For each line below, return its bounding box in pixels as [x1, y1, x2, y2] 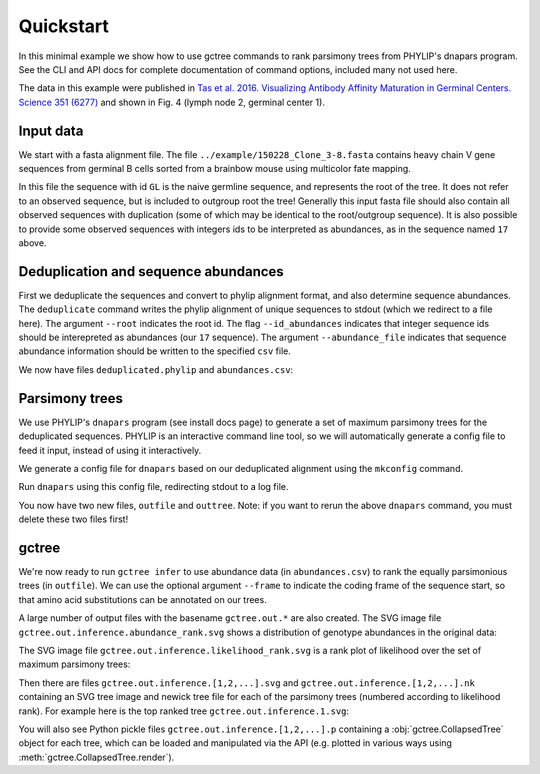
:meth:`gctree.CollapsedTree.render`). [18, 751, 175, 763]
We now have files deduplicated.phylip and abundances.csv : [18, 363, 294, 375]
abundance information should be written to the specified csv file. [18, 345, 292, 357]
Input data [18, 122, 84, 139]
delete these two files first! [18, 513, 129, 525]
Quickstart [18, 15, 110, 37]
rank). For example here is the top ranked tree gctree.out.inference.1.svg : [18, 705, 350, 717]
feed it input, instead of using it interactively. [18, 444, 202, 456]
